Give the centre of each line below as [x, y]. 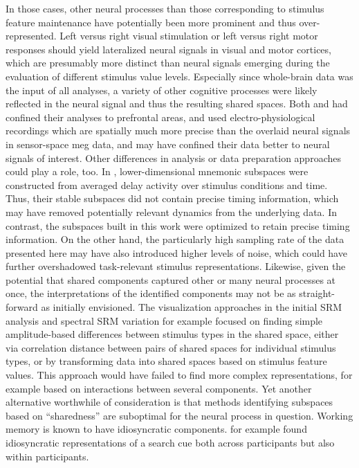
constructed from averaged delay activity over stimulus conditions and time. [167, 184]
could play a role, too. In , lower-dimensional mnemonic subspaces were [157, 171]
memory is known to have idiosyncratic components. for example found [156, 429]
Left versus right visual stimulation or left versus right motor [189, 36]
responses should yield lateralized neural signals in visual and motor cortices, [168, 49]
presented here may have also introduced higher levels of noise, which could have [176, 252]
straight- [317, 293]
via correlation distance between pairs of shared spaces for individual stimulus [171, 347]
